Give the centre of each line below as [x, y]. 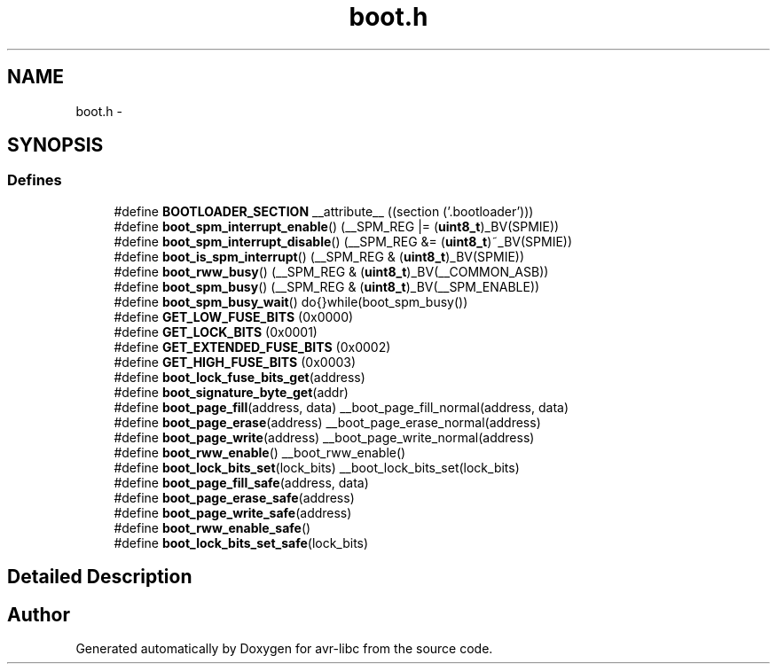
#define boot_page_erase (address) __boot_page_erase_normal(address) [327, 422]
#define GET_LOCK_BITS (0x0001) [216, 332]
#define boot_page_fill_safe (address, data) [241, 482]
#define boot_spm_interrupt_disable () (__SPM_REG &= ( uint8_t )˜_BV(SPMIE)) [343, 241]
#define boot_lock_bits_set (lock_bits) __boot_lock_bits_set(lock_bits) [317, 467]
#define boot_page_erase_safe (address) [234, 497]
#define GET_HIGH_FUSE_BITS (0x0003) [235, 362]
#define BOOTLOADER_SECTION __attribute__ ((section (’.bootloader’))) [324, 211]
